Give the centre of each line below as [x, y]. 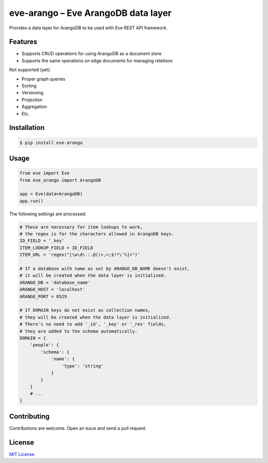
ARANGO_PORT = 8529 [43, 296]
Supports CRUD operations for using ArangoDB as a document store [92, 54]
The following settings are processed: [48, 214]
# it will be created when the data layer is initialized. [93, 276]
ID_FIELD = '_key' [42, 241]
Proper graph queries [43, 79]
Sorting [29, 86]
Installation [27, 128]
